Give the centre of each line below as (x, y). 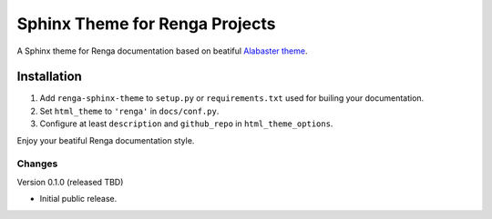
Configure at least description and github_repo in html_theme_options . (186, 124)
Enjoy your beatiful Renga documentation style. (106, 140)
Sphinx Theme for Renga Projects (146, 24)
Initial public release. (78, 199)
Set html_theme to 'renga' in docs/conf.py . (129, 111)
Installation (49, 77)
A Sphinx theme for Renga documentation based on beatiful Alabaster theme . (162, 51)
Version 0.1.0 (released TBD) (70, 182)
